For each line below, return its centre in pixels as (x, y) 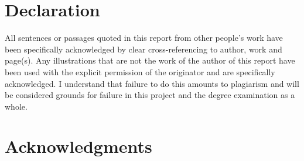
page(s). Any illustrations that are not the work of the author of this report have (150, 60)
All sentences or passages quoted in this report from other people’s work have (144, 38)
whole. (16, 106)
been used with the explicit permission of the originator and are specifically (140, 71)
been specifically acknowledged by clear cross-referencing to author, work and (144, 49)
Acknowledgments (78, 146)
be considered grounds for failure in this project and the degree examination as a (150, 95)
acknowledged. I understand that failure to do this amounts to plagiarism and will (152, 83)
